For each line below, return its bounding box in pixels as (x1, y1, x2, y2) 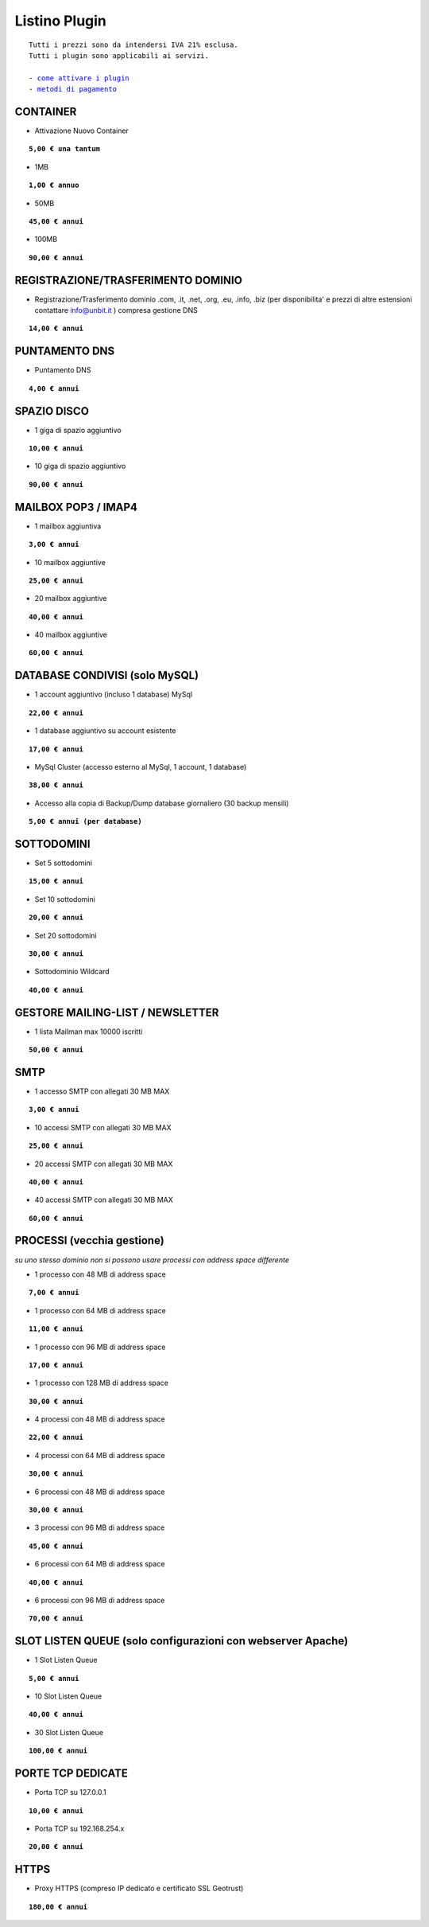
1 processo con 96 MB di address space (34, 1342, 166, 1352)
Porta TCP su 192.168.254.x (34, 1824, 125, 1833)
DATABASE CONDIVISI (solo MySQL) (14, 669, 199, 682)
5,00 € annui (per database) (29, 817, 142, 826)
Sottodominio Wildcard (34, 967, 110, 977)
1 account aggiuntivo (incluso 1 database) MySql (34, 689, 193, 700)
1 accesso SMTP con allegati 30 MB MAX (34, 1086, 170, 1096)
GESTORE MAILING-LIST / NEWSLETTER (14, 1005, 219, 1019)
